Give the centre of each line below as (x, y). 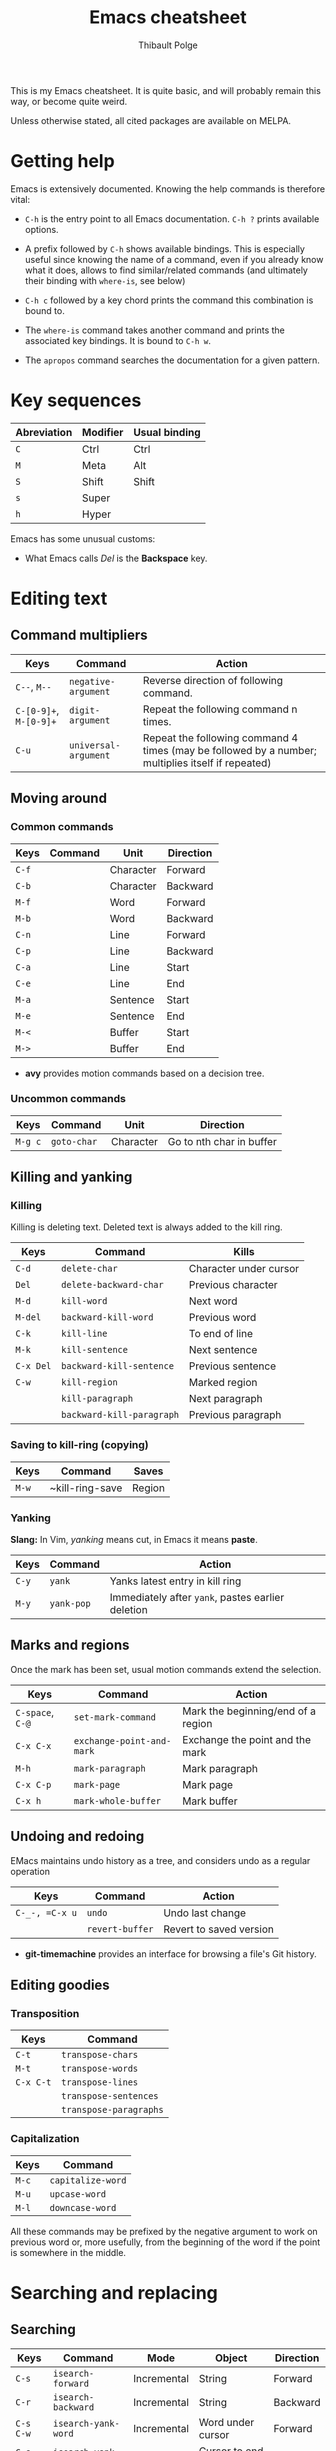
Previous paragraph (235, 1415)
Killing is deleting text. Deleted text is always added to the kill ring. (146, 1227)
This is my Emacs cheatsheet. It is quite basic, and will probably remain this (166, 90)
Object (231, 2358)
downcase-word (83, 2207)
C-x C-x (33, 1745)
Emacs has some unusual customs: (83, 538)
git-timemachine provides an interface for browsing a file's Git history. (170, 1953)
